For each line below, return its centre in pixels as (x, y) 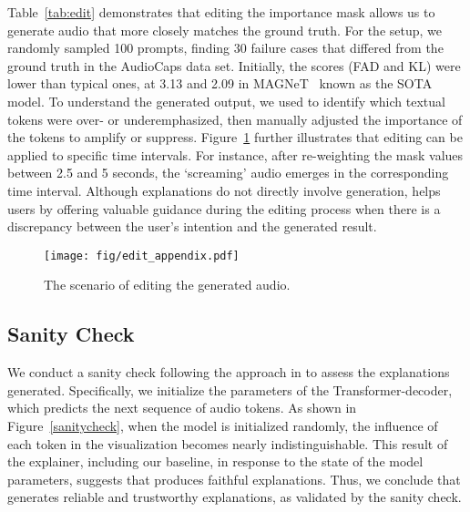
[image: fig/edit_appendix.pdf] (142, 256)
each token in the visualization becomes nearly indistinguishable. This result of (228, 443)
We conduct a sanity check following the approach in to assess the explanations (229, 372)
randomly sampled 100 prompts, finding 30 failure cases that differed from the (225, 48)
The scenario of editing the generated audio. (167, 285)
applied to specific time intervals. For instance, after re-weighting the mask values (235, 154)
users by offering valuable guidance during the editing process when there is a (224, 208)
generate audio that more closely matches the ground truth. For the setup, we (225, 30)
